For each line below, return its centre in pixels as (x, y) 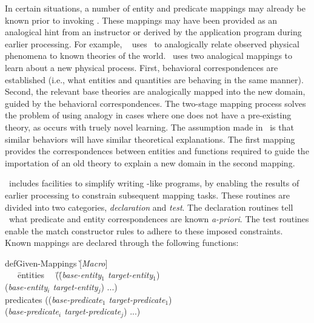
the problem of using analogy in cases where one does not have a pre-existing (148, 115)
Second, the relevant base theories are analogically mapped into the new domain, (155, 91)
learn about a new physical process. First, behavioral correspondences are (142, 67)
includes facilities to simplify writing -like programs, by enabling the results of (154, 183)
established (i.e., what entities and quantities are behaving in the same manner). (154, 79)
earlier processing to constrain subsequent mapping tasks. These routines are (147, 195)
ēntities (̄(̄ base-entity (59, 275)
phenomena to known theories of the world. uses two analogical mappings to (149, 56)
